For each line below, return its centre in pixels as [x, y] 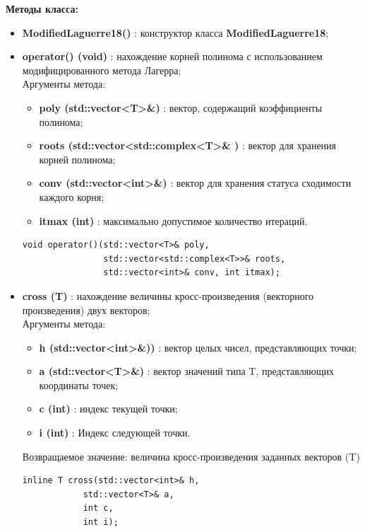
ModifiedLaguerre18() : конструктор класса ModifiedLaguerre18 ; [175, 32]
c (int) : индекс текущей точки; [108, 409]
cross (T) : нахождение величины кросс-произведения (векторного [168, 295]
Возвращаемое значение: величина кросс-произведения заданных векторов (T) [191, 456]
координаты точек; [79, 384]
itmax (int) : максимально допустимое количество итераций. [173, 220]
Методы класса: [42, 8]
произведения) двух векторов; [86, 310]
